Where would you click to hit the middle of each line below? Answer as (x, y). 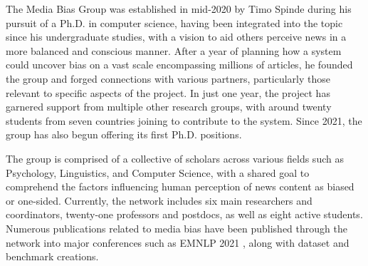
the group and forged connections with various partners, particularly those (168, 78)
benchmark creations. (52, 256)
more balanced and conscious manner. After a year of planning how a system (174, 50)
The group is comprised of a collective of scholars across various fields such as (175, 158)
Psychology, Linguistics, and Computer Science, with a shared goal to (158, 172)
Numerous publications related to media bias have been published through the (177, 228)
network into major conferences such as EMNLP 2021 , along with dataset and (178, 242)
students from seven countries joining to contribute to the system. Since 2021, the (184, 120)
